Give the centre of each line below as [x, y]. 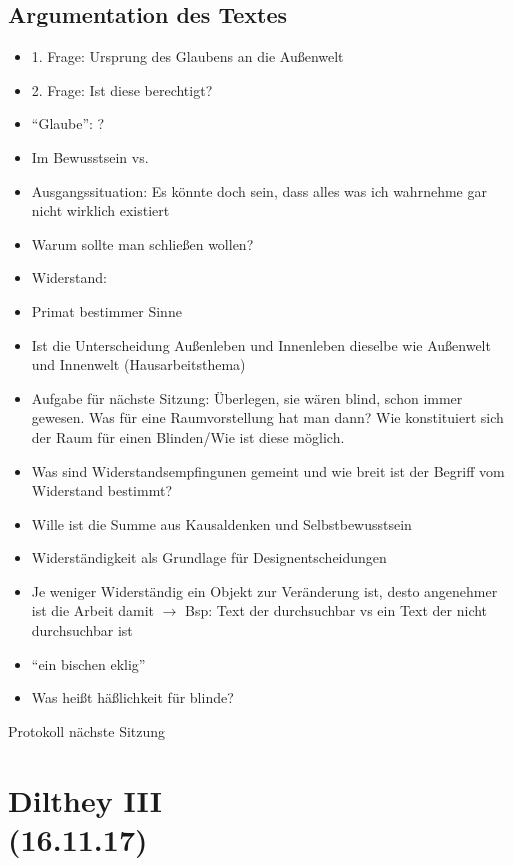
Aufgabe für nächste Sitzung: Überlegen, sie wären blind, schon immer [247, 397]
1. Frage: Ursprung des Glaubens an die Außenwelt [187, 56]
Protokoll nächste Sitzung [87, 730]
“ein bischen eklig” [88, 663]
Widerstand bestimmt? [101, 490]
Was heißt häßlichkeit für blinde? [132, 697]
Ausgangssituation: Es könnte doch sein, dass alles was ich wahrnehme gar [259, 190]
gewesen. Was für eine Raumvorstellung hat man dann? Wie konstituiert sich [267, 417]
